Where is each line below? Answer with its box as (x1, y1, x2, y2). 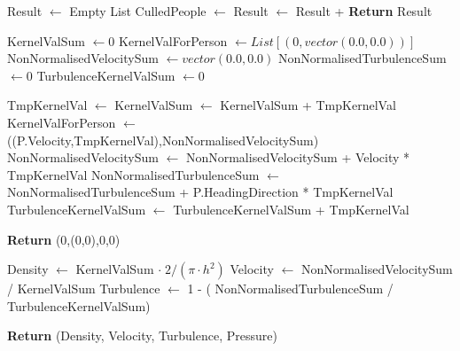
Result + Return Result (295, 2, 433, 19)
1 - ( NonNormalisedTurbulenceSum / (187, 279, 394, 298)
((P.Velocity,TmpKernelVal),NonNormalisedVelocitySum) (7, 130, 319, 149)
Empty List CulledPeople (69, 2, 207, 19)
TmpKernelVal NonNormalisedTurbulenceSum (7, 165, 260, 183)
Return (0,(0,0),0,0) (7, 230, 121, 248)
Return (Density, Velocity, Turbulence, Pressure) (7, 326, 277, 345)
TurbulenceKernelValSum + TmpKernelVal (173, 199, 409, 218)
